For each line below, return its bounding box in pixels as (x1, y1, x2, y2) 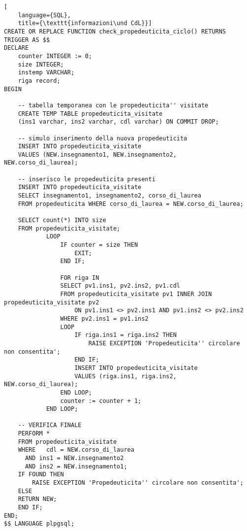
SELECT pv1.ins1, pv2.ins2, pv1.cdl (60, 282, 180, 290)
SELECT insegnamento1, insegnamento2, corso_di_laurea (18, 192, 201, 199)
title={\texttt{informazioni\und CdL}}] (18, 20, 152, 27)
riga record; (18, 77, 61, 84)
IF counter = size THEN (60, 241, 138, 249)
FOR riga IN (60, 274, 99, 281)
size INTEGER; (18, 61, 64, 68)
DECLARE (4, 44, 29, 52)
